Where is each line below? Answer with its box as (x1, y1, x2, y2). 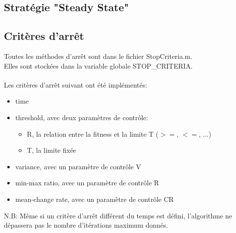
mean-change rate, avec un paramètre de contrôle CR (15, 194, 174, 204)
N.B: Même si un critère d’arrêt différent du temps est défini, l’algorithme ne (4, 210, 232, 220)
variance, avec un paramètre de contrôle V (15, 161, 141, 171)
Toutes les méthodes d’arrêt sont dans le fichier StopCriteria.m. (4, 51, 192, 61)
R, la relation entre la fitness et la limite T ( (27, 128, 159, 139)
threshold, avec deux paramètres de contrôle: (15, 112, 148, 122)
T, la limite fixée (27, 145, 77, 155)
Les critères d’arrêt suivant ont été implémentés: (4, 79, 147, 90)
